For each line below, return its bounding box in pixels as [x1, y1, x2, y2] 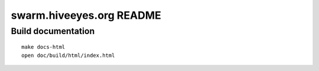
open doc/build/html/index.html [21, 52, 115, 59]
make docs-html [21, 44, 66, 50]
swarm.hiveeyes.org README [11, 9, 162, 22]
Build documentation [11, 26, 95, 36]
